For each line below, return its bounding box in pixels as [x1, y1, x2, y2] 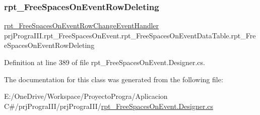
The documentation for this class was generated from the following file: [4, 74, 223, 84]
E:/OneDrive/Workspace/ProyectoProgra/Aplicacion [4, 91, 168, 101]
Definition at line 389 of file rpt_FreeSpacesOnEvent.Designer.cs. [4, 57, 205, 67]
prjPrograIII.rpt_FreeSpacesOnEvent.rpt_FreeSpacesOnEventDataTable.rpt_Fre [4, 30, 256, 40]
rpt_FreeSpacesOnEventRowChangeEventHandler [4, 20, 159, 31]
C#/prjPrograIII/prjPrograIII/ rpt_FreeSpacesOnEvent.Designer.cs [4, 100, 214, 111]
